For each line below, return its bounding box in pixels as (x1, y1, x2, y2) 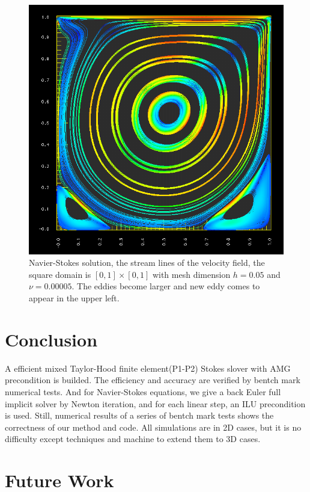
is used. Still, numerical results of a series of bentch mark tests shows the (5, 409, 274, 422)
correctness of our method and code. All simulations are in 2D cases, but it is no (5, 420, 302, 433)
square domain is (29, 268, 91, 280)
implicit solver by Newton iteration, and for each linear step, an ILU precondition (5, 397, 306, 410)
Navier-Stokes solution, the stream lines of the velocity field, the (29, 256, 265, 269)
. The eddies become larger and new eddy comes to (71, 280, 260, 292)
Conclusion (5, 327, 98, 351)
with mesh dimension (152, 268, 231, 280)
